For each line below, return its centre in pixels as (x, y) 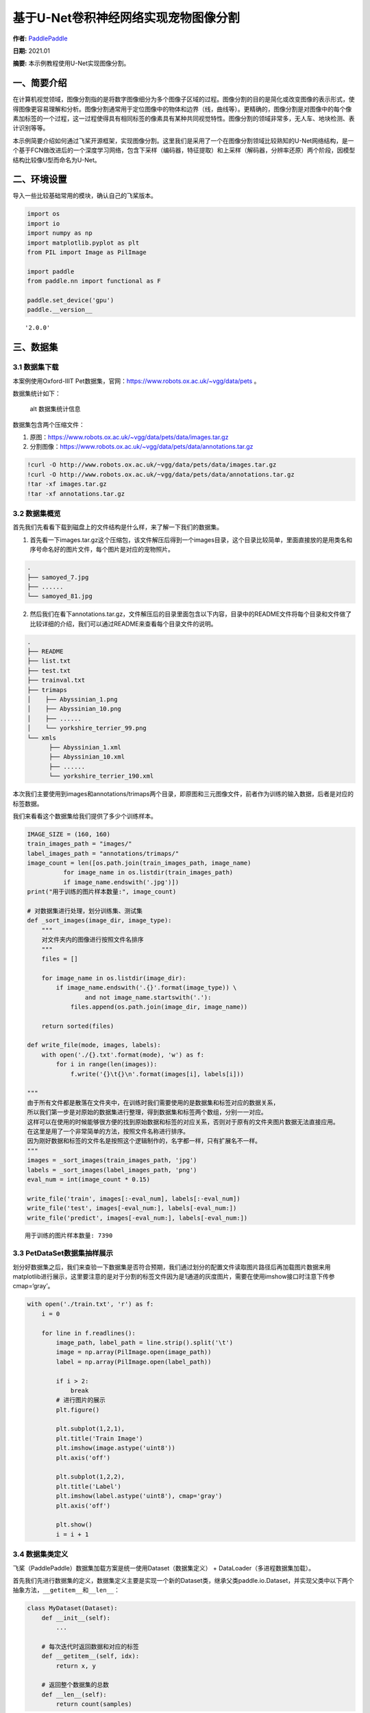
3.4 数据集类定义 (40, 1554)
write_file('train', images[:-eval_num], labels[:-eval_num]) (134, 1198)
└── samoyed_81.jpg (60, 596)
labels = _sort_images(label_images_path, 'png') (112, 1170)
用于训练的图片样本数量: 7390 (69, 1236)
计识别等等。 (31, 128)
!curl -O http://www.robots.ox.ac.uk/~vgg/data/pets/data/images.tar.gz (152, 465)
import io (44, 223)
